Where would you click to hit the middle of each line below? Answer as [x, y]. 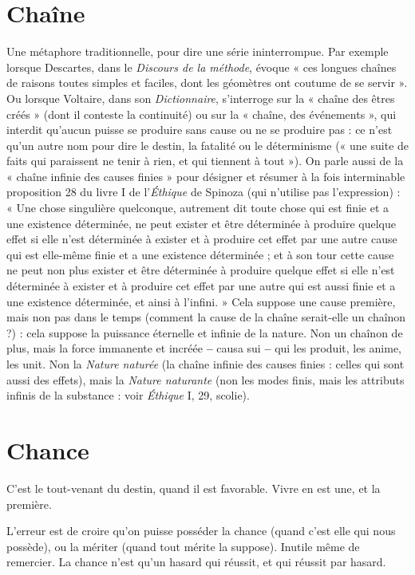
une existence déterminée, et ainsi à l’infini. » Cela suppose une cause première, [201, 301]
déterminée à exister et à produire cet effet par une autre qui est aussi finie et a [201, 286]
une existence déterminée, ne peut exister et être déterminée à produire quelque [202, 223]
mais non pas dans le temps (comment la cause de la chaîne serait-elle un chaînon [206, 317]
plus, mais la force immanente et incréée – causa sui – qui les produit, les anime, [204, 348]
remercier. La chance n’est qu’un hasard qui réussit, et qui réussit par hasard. [196, 562]
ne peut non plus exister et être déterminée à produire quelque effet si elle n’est [201, 270]
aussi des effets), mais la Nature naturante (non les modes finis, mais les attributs [206, 379]
